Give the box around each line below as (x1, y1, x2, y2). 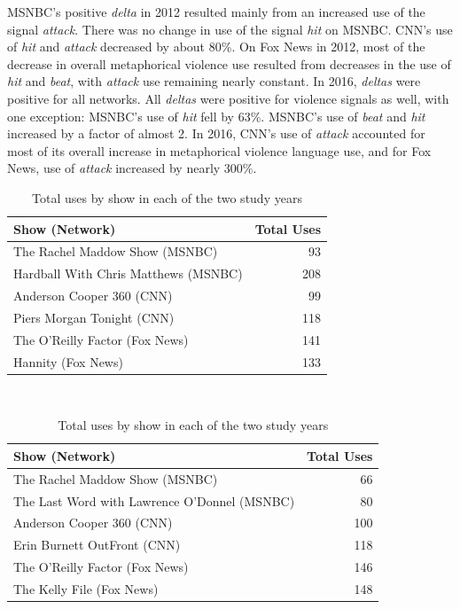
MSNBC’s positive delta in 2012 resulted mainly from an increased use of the (7, 3, 425, 20)
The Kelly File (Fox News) (13, 579, 159, 597)
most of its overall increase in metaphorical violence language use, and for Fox (7, 141, 432, 160)
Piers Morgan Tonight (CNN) (13, 308, 175, 326)
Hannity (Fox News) (13, 352, 123, 371)
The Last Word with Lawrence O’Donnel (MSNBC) (13, 491, 295, 510)
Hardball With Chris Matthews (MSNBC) (13, 264, 243, 283)
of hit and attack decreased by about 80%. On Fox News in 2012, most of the (7, 37, 425, 56)
